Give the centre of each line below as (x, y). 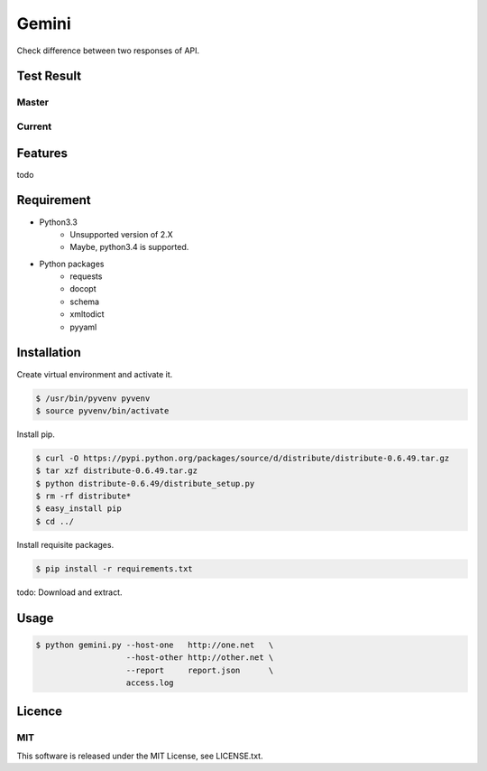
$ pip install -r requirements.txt (114, 568)
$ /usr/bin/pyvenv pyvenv (93, 398)
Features (42, 153)
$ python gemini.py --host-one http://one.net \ (155, 645)
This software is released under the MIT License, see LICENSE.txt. (140, 756)
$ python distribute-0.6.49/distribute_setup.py (145, 483)
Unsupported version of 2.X (121, 234)
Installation (49, 353)
